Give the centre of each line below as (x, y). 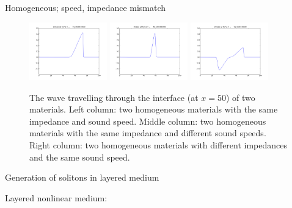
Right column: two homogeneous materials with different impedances (159, 144)
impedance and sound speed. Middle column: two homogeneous (148, 121)
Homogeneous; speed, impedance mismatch (86, 7)
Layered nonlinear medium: (56, 197)
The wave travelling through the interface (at (114, 97)
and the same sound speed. (80, 157)
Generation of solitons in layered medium (82, 177)
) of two (240, 97)
